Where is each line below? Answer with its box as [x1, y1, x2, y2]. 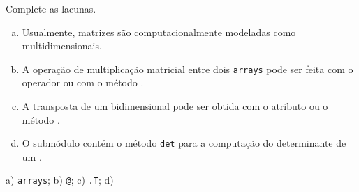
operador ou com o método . [22, 75, 144, 90]
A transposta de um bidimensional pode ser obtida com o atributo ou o [22, 99, 328, 113]
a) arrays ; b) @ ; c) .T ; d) [6, 173, 114, 187]
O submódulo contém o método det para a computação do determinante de [22, 136, 346, 150]
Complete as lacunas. [6, 1, 96, 15]
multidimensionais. [22, 38, 102, 53]
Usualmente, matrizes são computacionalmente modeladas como [22, 24, 296, 39]
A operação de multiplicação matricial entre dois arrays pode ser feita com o [22, 61, 353, 76]
